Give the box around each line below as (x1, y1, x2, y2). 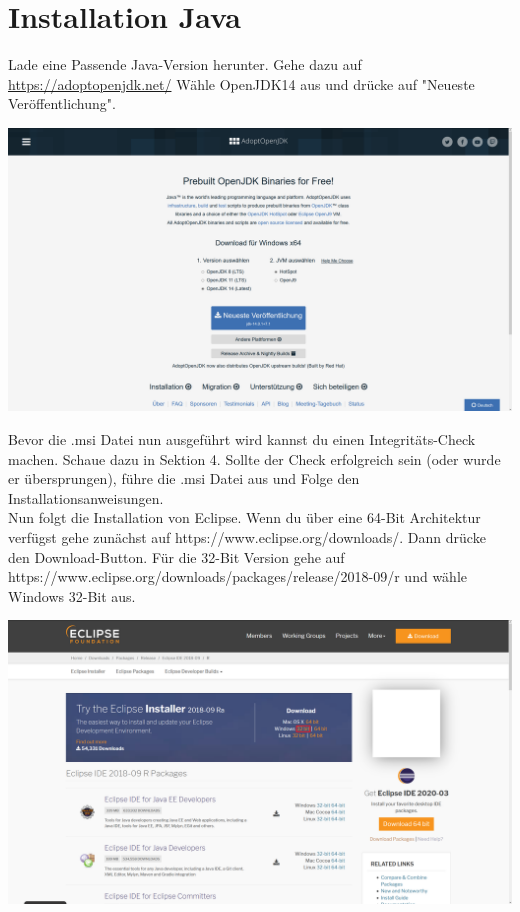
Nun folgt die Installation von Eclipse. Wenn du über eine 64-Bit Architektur (8, 507, 481, 528)
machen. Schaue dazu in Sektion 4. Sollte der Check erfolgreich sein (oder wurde (8, 448, 501, 469)
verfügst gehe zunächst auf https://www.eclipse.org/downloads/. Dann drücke (8, 526, 486, 547)
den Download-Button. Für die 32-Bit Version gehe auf (8, 546, 345, 567)
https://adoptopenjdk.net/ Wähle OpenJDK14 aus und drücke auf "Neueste (8, 73, 475, 94)
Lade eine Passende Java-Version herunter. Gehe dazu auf (8, 54, 362, 75)
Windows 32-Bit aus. (8, 585, 136, 606)
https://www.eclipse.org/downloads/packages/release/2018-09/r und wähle (8, 566, 467, 587)
